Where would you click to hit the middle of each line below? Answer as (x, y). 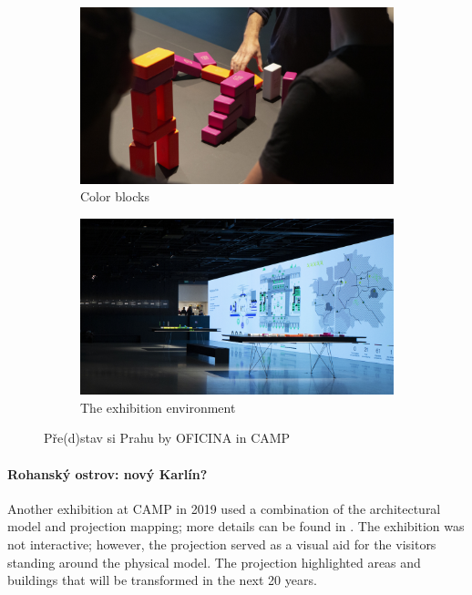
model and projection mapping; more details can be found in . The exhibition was (236, 526)
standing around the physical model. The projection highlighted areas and (214, 562)
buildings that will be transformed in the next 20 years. (162, 580)
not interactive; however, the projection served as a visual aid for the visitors (222, 544)
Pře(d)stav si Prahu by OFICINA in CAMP (167, 438)
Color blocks (115, 196)
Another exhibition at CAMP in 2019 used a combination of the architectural (224, 508)
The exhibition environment (158, 407)
